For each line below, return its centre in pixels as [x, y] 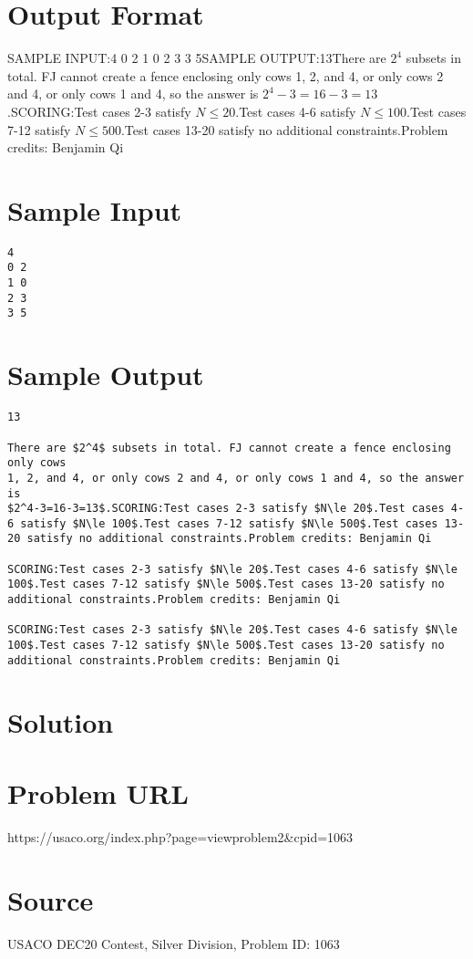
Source [51, 899]
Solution [61, 721]
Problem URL [98, 792]
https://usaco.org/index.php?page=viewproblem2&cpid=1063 [180, 836]
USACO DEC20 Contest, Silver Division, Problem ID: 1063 [174, 943]
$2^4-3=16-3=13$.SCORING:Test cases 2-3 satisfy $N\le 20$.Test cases [226, 509]
